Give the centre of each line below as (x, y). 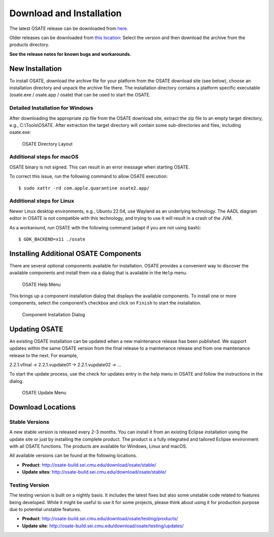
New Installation (36, 69)
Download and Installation (65, 13)
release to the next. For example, (44, 355)
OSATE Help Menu (41, 284)
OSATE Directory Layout (47, 144)
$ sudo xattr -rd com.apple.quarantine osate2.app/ (84, 188)
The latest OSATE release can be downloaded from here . (69, 28)
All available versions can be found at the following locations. (73, 456)
